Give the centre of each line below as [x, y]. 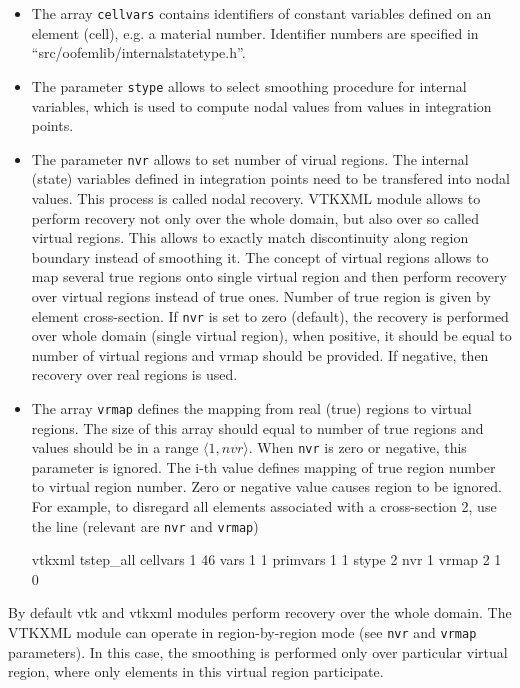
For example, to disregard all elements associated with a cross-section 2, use [264, 506]
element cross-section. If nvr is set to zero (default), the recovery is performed [270, 315]
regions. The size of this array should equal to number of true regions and [257, 427]
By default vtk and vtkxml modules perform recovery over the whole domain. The [260, 612]
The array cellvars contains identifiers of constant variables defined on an [261, 13]
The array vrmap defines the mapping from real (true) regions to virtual [251, 407]
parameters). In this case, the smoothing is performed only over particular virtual [258, 651]
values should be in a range [115, 447]
